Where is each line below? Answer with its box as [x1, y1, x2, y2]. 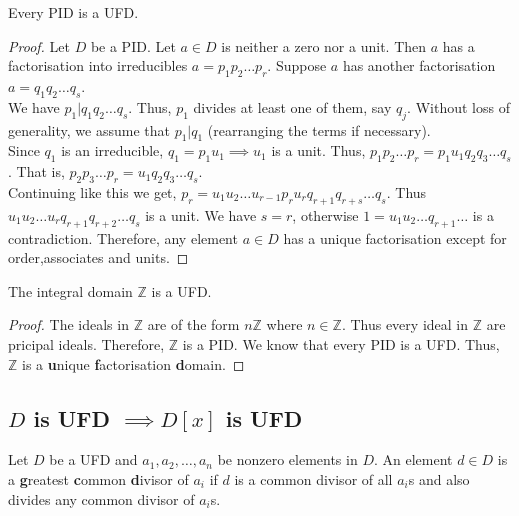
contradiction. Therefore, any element [8, 227, 238, 248]
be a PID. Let [90, 35, 176, 56]
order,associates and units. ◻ [8, 247, 189, 268]
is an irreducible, [61, 140, 164, 161]
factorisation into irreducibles [8, 55, 188, 76]
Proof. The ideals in [8, 314, 129, 335]
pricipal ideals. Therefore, [8, 333, 165, 354]
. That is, [8, 161, 65, 182]
